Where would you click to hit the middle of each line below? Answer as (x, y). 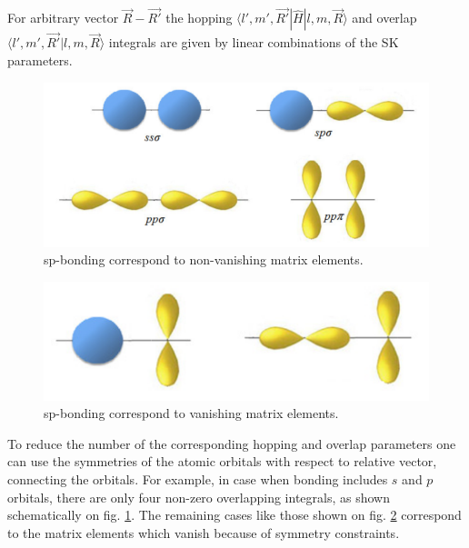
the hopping (199, 18)
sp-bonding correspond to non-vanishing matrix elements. (204, 259)
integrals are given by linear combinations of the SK (254, 42)
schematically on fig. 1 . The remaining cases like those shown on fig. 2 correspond (234, 515)
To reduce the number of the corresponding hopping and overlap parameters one (232, 443)
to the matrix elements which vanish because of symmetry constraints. (204, 532)
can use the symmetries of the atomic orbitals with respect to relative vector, (222, 461)
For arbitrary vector (63, 18)
